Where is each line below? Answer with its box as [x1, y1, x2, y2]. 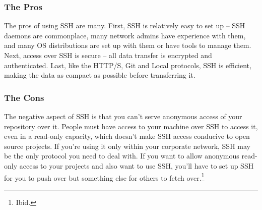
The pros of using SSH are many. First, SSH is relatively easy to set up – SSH [4, 20, 245, 31]
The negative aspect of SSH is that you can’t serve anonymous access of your [4, 111, 242, 121]
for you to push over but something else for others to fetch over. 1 [4, 171, 205, 183]
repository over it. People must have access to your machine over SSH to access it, [4, 121, 258, 131]
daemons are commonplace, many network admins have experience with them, [4, 30, 246, 40]
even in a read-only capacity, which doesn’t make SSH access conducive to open [4, 131, 250, 141]
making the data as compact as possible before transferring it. [4, 70, 195, 80]
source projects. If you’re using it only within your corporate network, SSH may [4, 140, 250, 151]
